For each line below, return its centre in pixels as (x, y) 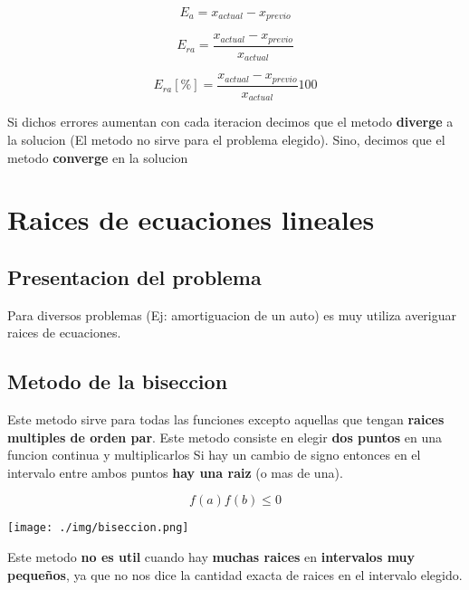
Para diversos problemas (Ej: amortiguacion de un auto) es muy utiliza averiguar (232, 314)
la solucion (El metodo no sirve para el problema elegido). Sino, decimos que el (226, 139)
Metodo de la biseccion (118, 381)
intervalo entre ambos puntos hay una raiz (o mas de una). (175, 472)
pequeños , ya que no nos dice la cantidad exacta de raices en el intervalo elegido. (235, 574)
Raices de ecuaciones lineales (191, 219)
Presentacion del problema (134, 276)
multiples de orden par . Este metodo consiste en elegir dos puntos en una (225, 437)
